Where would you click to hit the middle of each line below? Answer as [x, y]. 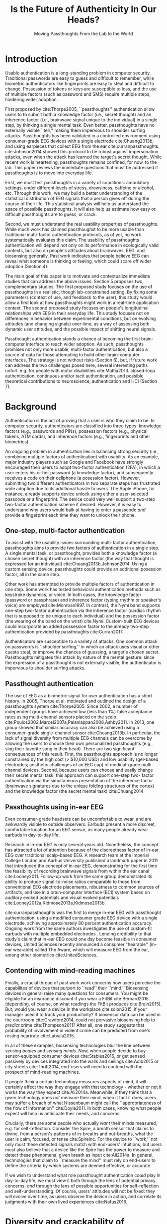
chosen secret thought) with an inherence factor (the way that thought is [80, 559]
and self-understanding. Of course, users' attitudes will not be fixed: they [80, 1191]
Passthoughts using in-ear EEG [54, 807]
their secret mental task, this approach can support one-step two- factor [80, 775]
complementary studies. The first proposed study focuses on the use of [79, 287]
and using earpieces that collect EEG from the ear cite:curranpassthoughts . [83, 146]
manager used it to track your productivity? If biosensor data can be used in [83, 1014]
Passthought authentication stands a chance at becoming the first [73, 338]
